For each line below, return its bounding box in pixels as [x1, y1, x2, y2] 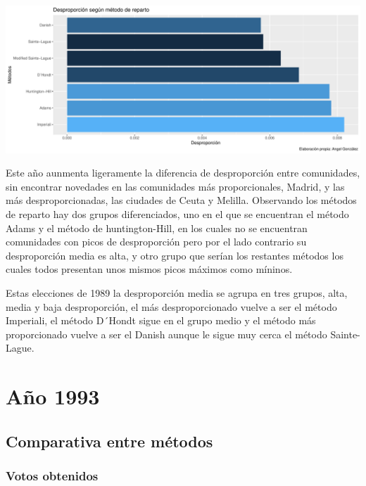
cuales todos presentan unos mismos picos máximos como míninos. [6, 262, 293, 276]
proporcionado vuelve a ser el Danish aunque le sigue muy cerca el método [6, 326, 327, 341]
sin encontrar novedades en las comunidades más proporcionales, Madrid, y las [6, 179, 345, 193]
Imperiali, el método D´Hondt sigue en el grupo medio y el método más [6, 313, 316, 328]
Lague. [6, 340, 34, 355]
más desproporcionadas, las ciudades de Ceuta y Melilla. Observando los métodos [6, 193, 357, 207]
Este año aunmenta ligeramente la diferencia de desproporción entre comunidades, [6, 165, 360, 180]
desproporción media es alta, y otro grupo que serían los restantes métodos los [6, 248, 343, 262]
